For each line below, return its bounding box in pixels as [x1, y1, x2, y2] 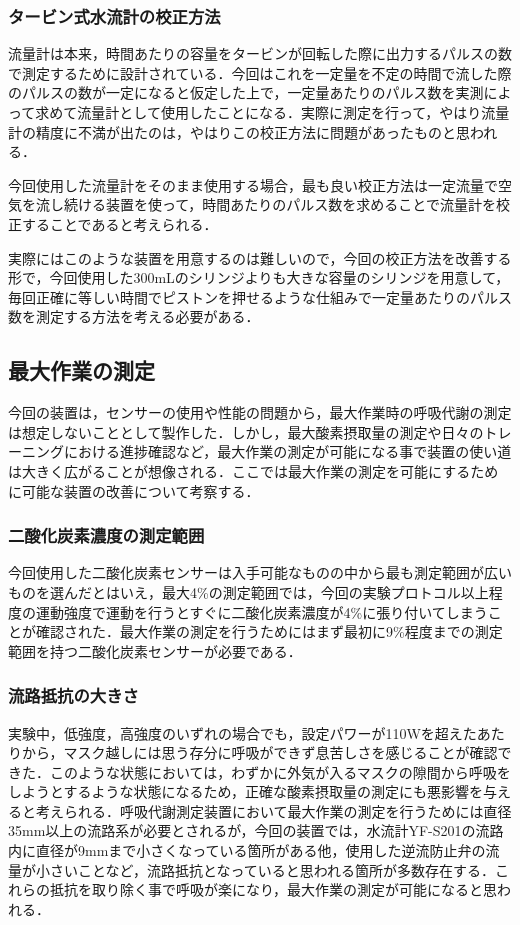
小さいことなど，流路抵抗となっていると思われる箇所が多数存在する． [35, 859, 496, 880]
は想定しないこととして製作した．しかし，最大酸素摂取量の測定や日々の [8, 421, 484, 442]
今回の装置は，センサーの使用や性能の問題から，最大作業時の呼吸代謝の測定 [8, 402, 512, 423]
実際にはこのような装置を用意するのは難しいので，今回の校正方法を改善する [8, 247, 512, 268]
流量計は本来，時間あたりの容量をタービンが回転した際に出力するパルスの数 [8, 43, 512, 64]
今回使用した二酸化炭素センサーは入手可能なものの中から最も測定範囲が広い [8, 562, 512, 583]
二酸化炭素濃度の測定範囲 [8, 523, 205, 548]
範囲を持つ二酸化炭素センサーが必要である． [8, 640, 302, 661]
